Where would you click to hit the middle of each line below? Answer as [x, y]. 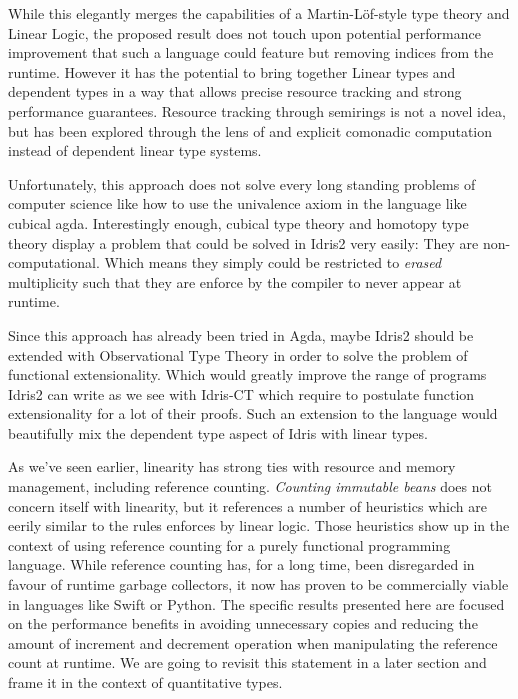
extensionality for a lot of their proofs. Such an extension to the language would [253, 413]
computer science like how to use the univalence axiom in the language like [237, 203]
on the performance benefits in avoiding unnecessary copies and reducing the [243, 623]
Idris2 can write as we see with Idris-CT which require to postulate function [241, 393]
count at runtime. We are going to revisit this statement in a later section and [247, 662]
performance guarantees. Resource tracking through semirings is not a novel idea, [257, 110]
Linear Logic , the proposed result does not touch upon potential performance [244, 32]
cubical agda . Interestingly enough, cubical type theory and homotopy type [238, 222]
